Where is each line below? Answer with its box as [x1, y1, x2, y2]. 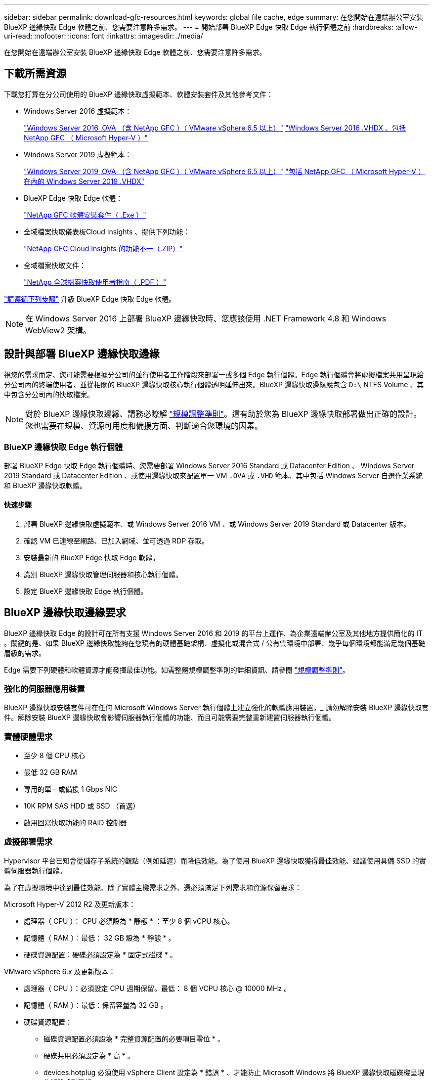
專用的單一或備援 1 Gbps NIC [24, 785, 118, 793]
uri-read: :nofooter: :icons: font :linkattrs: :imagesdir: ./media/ [4, 32, 203, 40]
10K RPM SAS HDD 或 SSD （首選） [24, 802, 140, 810]
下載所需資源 [4, 67, 66, 80]
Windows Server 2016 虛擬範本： [24, 106, 132, 115]
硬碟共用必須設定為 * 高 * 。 [43, 1051, 134, 1060]
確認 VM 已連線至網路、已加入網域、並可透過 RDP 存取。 [24, 536, 209, 545]
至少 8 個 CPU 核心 [24, 751, 85, 760]
